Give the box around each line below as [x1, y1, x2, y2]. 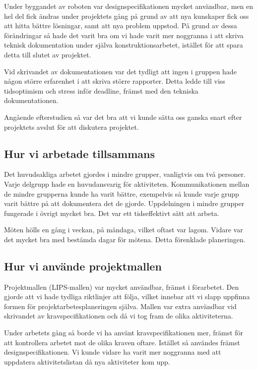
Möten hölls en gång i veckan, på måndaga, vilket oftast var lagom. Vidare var [4, 224, 243, 235]
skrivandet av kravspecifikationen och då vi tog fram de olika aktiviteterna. [4, 311, 233, 321]
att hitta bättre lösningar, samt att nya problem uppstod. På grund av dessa [4, 20, 237, 31]
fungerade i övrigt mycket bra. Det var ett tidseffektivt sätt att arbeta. [4, 208, 219, 218]
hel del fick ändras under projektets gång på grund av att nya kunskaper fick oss [4, 10, 249, 21]
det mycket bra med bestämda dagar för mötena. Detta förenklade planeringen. [4, 234, 246, 244]
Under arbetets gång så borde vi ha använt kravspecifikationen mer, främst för [4, 327, 244, 338]
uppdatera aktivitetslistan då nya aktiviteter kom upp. [4, 356, 170, 367]
